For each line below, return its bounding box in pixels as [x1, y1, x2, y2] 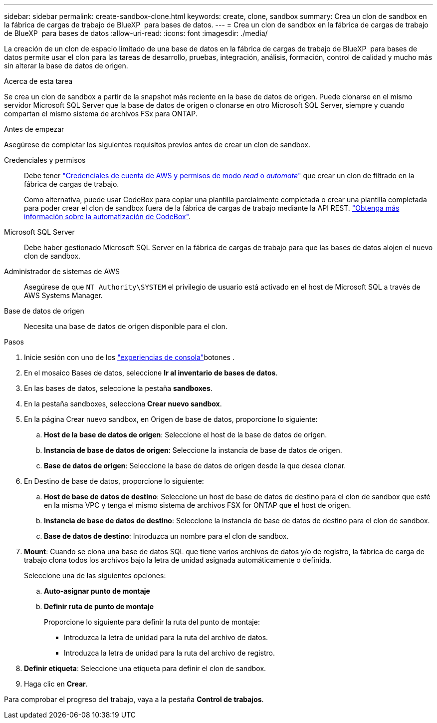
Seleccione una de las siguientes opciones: [24, 571, 166, 580]
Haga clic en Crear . [24, 680, 88, 688]
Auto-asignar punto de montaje [44, 587, 150, 595]
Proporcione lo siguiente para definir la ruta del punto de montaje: [44, 618, 260, 626]
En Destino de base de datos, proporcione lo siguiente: [24, 477, 204, 485]
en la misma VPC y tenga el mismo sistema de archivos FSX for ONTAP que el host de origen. [44, 501, 351, 509]
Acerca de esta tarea [4, 77, 73, 85]
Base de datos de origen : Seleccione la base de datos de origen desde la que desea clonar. [44, 461, 346, 470]
